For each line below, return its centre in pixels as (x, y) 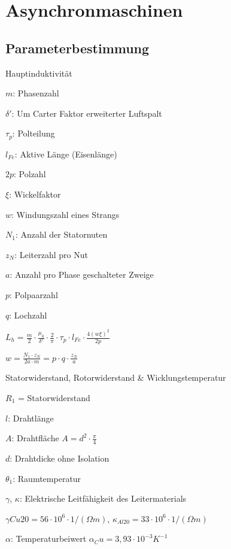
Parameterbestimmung (77, 48)
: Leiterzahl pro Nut (51, 254)
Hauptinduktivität (39, 73)
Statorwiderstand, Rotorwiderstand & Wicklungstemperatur (116, 377)
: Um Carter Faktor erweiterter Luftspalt (87, 113)
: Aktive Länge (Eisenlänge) (66, 154)
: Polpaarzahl (34, 294)
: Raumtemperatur (47, 478)
